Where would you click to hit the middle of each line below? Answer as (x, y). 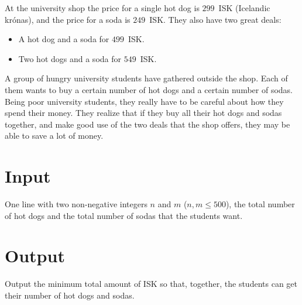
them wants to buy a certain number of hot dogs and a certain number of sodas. (149, 89)
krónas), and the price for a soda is (68, 19)
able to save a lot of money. (54, 136)
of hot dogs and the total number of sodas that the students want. (124, 215)
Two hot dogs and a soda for (70, 58)
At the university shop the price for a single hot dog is (102, 8)
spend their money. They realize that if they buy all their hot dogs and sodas (143, 113)
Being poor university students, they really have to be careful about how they (144, 101)
